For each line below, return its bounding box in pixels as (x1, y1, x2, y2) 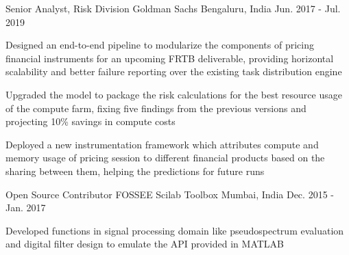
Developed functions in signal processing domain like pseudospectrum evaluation (5, 223, 344, 237)
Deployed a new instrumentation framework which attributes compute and (5, 137, 319, 151)
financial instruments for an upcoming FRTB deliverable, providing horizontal (5, 51, 334, 65)
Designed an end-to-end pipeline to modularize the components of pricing (5, 38, 315, 52)
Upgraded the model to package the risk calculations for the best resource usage (5, 87, 342, 101)
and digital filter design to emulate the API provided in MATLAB (5, 237, 284, 251)
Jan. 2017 (5, 200, 46, 215)
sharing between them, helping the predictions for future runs (5, 163, 265, 178)
